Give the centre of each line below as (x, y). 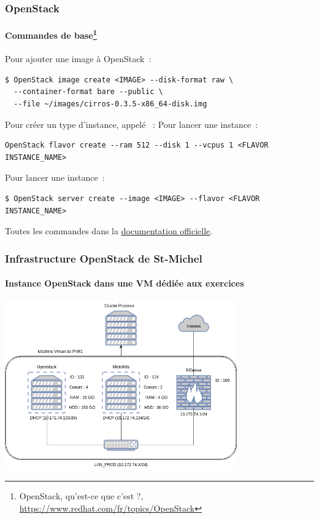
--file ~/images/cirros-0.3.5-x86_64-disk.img (110, 104)
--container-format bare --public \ (88, 92)
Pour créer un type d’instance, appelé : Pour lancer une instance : (132, 124)
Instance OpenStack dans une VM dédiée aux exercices (125, 283)
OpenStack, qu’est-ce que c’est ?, (81, 496)
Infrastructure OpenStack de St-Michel (104, 258)
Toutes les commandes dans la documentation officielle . (109, 231)
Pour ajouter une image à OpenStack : (78, 59)
